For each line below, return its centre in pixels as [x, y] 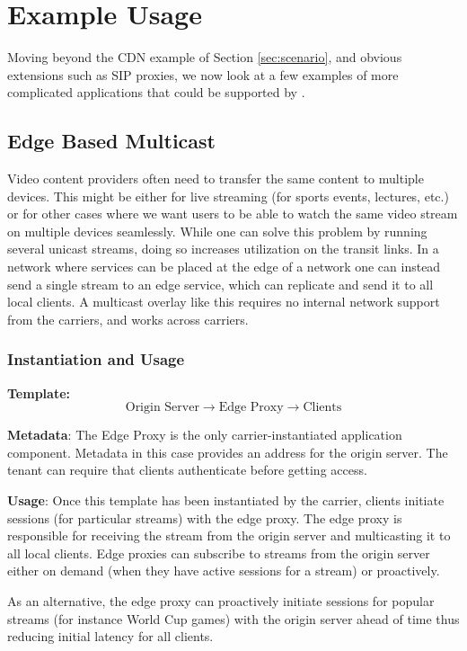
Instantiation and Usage [96, 359]
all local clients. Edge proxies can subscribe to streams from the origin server [219, 553]
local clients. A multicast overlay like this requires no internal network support [224, 302]
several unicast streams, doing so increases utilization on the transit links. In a [223, 249]
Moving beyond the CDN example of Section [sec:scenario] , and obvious [205, 57]
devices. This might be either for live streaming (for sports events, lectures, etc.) [228, 196]
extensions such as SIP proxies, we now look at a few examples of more [203, 74]
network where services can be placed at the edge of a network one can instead [224, 267]
